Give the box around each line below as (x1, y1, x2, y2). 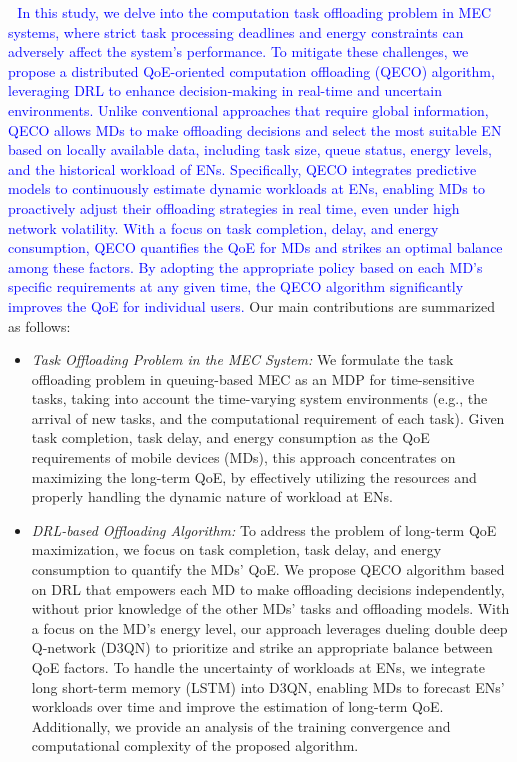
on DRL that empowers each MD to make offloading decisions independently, (31, 578, 505, 599)
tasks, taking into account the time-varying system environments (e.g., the (31, 388, 488, 409)
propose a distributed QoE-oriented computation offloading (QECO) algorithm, (8, 60, 495, 81)
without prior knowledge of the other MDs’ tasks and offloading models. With (31, 598, 510, 619)
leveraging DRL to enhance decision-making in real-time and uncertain (8, 80, 442, 101)
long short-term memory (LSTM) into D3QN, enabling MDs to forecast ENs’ (31, 676, 505, 697)
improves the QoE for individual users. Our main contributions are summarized (8, 295, 496, 316)
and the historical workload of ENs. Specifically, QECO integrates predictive (8, 158, 477, 179)
